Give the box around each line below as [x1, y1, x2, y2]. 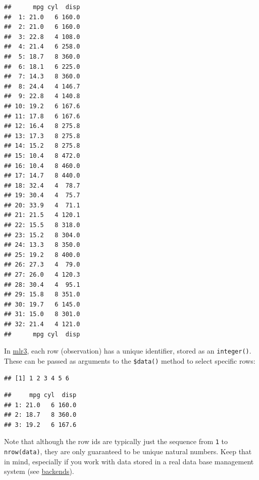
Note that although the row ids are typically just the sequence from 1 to [4, 436, 228, 447]
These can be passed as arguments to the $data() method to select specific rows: [4, 355, 255, 366]
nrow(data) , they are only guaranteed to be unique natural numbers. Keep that [4, 446, 252, 457]
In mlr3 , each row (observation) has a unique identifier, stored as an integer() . [4, 345, 251, 356]
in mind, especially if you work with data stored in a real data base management [4, 456, 254, 466]
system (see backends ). [4, 466, 74, 476]
